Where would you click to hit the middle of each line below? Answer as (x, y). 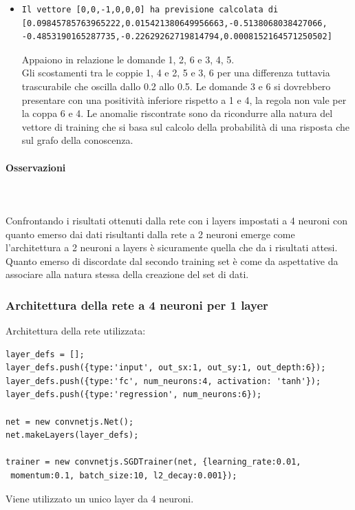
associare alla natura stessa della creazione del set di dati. (127, 274)
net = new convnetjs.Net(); (70, 422)
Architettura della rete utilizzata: (76, 331)
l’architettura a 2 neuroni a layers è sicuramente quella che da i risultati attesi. (172, 247)
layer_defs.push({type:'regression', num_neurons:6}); (134, 395)
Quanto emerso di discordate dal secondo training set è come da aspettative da (172, 261)
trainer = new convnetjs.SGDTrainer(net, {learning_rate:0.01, (153, 462)
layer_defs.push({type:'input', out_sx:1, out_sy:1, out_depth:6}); (166, 368)
